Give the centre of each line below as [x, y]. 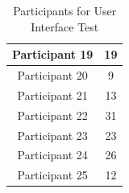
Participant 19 [53, 54]
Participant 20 [52, 75]
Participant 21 [52, 94]
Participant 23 [52, 135]
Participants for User [65, 10]
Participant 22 [52, 115]
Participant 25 [52, 175]
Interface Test [65, 26]
